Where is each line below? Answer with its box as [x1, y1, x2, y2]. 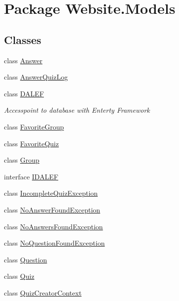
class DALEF [4, 88, 44, 98]
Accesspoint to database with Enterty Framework [4, 105, 150, 115]
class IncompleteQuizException [4, 188, 98, 198]
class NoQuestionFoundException [4, 238, 105, 248]
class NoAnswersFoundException [4, 221, 103, 231]
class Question [4, 254, 47, 264]
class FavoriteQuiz [4, 138, 59, 148]
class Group [4, 155, 39, 165]
